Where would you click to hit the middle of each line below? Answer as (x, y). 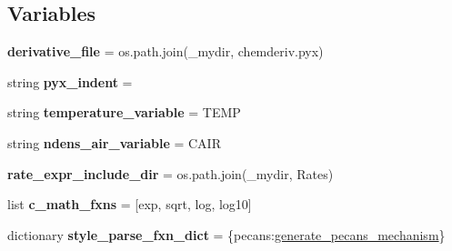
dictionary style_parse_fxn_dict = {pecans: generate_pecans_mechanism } (226, 234)
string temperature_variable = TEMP (124, 112)
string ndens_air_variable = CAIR (114, 142)
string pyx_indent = (70, 81)
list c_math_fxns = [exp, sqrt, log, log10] (130, 204)
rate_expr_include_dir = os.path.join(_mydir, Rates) (171, 173)
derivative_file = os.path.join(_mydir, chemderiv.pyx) (166, 51)
